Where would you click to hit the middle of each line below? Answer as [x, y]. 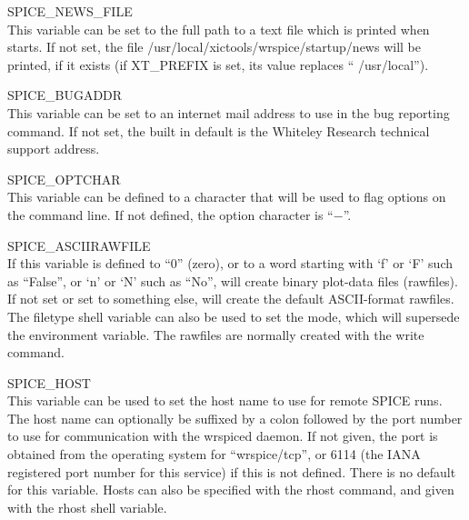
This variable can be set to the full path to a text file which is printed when [219, 29]
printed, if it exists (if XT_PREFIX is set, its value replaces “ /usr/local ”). [218, 64]
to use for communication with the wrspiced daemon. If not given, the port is [223, 436]
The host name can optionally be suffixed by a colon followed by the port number [235, 418]
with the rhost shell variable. [87, 507]
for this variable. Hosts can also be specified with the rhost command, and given [231, 490]
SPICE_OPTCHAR [64, 179]
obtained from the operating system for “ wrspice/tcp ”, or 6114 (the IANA [214, 454]
